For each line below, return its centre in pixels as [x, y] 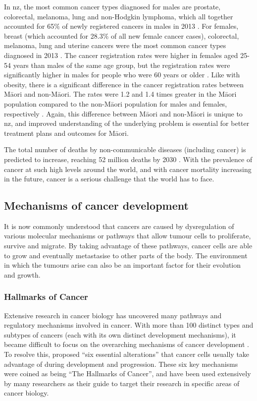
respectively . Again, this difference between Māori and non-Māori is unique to [123, 113]
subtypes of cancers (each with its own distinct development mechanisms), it [120, 334]
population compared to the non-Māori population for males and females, [116, 103]
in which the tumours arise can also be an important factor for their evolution [123, 265]
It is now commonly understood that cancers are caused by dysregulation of [119, 226]
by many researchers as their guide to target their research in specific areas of [122, 383]
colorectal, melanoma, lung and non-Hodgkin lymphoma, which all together [119, 16]
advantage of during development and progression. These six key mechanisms [121, 364]
